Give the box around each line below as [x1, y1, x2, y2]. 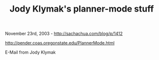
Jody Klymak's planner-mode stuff [9, 3, 154, 15]
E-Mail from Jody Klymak [5, 49, 56, 55]
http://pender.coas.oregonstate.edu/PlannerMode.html [5, 40, 115, 46]
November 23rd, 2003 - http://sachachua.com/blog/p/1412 [5, 30, 123, 37]
